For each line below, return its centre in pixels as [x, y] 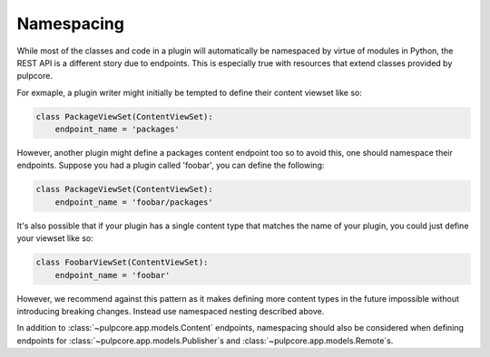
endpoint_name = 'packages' [118, 130]
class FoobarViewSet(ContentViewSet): [122, 262]
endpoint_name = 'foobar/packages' [134, 202]
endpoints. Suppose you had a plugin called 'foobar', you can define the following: [171, 165]
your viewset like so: [55, 238]
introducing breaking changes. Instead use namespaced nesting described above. [171, 311]
